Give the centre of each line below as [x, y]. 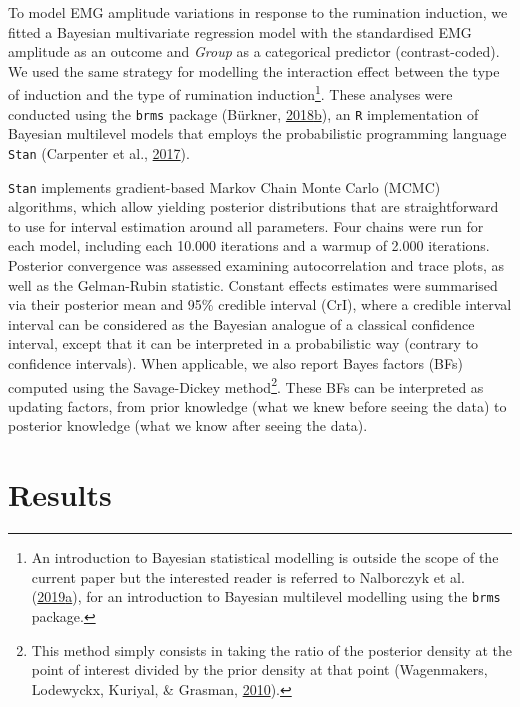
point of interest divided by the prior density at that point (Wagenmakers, [259, 669]
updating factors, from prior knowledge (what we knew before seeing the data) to [257, 405]
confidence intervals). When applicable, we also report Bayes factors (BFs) [235, 362]
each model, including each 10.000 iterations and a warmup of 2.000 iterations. [249, 245]
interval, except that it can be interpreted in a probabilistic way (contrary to [243, 343]
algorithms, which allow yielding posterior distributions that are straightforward [253, 206]
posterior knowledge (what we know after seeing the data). [188, 425]
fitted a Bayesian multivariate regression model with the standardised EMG [240, 31]
